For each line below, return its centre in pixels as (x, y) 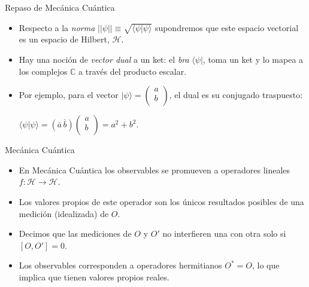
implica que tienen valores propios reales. (94, 277)
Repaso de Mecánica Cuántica (60, 7)
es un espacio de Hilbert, (64, 39)
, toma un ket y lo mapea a (253, 59)
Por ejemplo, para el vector (69, 95)
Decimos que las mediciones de (75, 233)
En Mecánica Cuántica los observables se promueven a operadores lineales (154, 170)
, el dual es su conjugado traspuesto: (236, 95)
